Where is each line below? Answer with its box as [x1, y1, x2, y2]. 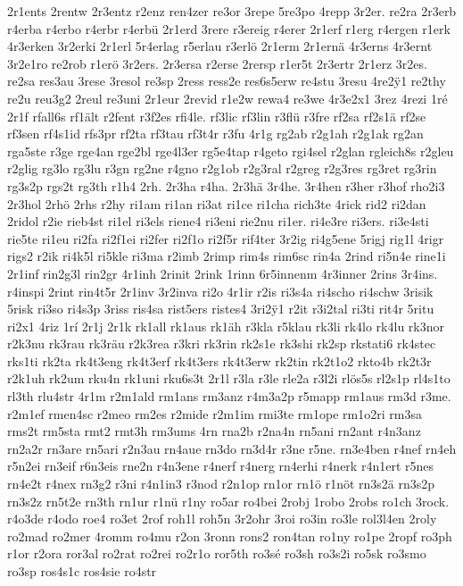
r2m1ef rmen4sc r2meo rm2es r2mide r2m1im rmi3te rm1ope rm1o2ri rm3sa [7, 404, 422, 423]
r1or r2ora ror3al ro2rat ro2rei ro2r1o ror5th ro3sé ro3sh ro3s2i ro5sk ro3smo [7, 544, 426, 563]
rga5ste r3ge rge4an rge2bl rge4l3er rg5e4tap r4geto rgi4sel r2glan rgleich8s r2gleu [7, 141, 454, 160]
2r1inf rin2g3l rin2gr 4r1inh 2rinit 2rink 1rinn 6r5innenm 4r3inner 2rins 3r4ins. [7, 264, 438, 282]
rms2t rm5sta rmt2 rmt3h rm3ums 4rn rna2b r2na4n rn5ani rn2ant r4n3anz [7, 422, 421, 440]
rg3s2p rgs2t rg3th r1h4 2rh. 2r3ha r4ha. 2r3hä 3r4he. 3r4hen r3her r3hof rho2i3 [7, 176, 445, 195]
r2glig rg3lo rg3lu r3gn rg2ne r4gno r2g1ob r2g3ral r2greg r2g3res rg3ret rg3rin [7, 159, 437, 178]
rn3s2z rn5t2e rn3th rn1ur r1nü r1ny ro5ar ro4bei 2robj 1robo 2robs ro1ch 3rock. [7, 491, 450, 510]
